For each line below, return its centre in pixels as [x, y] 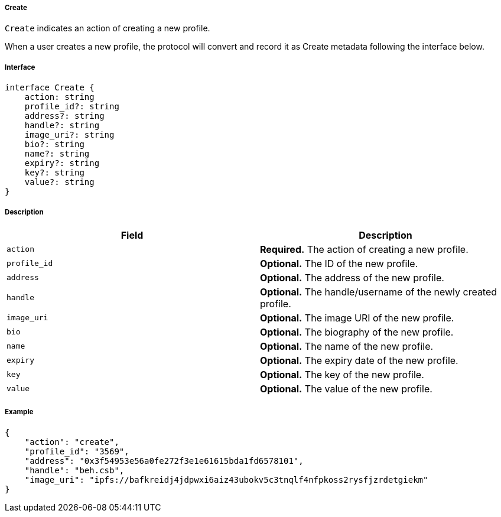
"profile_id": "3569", [77, 451]
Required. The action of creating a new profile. [364, 249]
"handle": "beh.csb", [74, 470]
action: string [59, 97]
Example [19, 412]
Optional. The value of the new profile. [346, 388]
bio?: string [54, 144]
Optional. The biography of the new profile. [357, 332]
